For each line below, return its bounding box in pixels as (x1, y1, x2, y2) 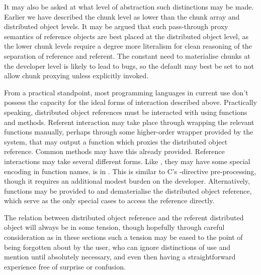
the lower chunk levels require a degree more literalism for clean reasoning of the (4, 41, 252, 51)
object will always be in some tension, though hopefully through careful (4, 222, 225, 232)
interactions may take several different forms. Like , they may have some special (4, 156, 250, 166)
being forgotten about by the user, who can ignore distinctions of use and (4, 241, 231, 252)
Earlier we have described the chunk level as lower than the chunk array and (4, 11, 240, 22)
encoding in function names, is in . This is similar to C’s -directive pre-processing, (4, 166, 256, 176)
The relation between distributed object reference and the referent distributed (4, 212, 244, 222)
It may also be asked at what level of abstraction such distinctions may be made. (4, 2, 254, 12)
